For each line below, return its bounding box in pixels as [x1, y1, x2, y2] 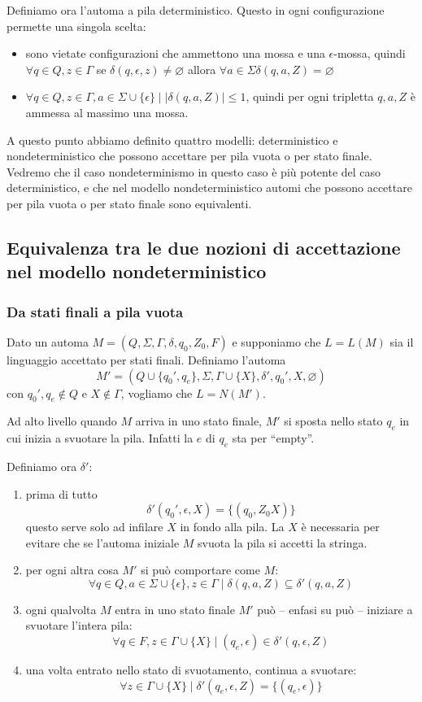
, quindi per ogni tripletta [246, 88, 374, 105]
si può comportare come [141, 561, 260, 578]
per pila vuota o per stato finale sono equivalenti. [7, 194, 252, 211]
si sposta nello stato [284, 412, 383, 429]
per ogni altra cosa [25, 561, 119, 578]
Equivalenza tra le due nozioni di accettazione [7, 234, 401, 259]
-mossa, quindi [333, 45, 406, 62]
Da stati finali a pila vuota [7, 301, 184, 321]
